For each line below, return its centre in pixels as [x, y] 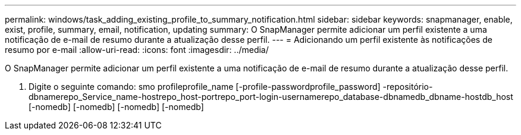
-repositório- [408, 87]
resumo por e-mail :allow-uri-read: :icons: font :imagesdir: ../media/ [137, 50]
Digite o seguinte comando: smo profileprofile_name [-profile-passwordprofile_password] [205, 87]
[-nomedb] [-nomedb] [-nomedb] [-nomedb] [116, 107]
